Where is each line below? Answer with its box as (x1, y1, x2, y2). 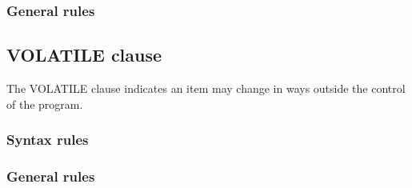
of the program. (6, 95, 83, 112)
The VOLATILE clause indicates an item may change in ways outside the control (6, 80, 406, 97)
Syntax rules (6, 130, 89, 150)
